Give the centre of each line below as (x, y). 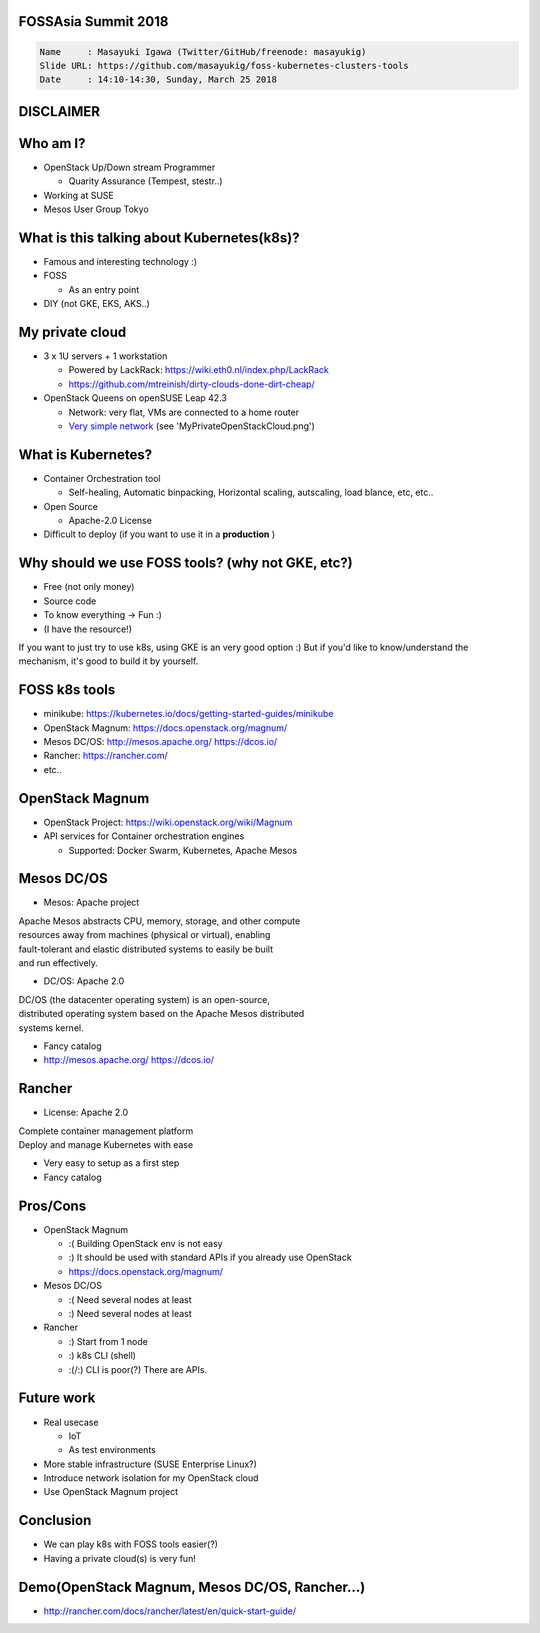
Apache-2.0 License (110, 521)
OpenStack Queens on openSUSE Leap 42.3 (135, 398)
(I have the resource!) (87, 629)
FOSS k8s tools (67, 690)
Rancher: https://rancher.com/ (106, 756)
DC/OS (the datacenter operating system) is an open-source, (144, 999)
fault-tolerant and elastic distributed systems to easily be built (146, 949)
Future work (57, 1398)
